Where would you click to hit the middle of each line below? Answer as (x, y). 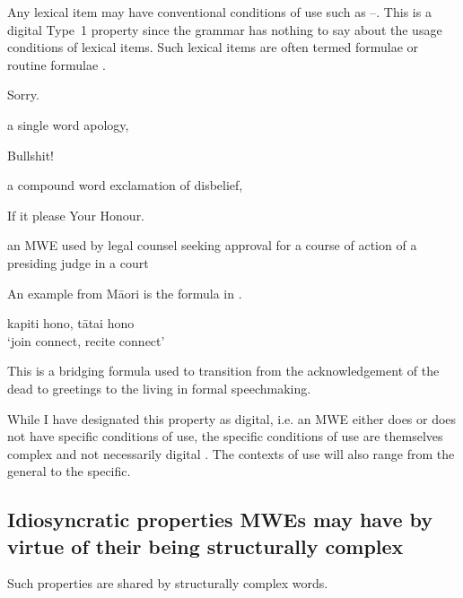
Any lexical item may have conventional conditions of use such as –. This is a (219, 12)
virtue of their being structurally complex (205, 546)
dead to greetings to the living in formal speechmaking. (159, 388)
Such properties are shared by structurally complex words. (168, 583)
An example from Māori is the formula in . (125, 293)
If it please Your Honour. (76, 215)
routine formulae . (57, 64)
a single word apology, (68, 124)
